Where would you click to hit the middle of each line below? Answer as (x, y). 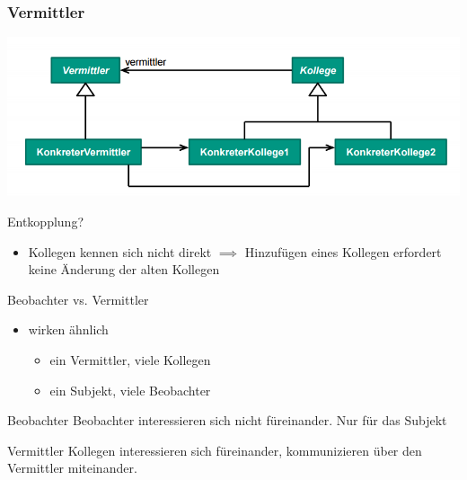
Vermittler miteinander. (72, 468)
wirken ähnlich (68, 329)
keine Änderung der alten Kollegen (124, 269)
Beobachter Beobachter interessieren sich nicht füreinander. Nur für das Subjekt (227, 420)
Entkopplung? (46, 221)
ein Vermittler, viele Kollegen (130, 359)
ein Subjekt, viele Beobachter (130, 390)
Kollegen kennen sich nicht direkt (120, 251)
